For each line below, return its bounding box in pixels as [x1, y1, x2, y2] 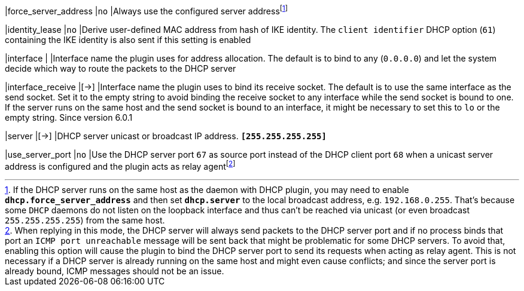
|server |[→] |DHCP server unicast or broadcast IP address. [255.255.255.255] [5, 130, 327, 141]
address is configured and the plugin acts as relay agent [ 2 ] [5, 159, 236, 171]
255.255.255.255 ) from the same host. [5, 215, 165, 226]
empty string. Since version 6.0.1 [5, 112, 133, 122]
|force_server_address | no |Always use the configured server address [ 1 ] [5, 4, 288, 16]
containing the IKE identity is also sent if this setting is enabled [5, 34, 251, 45]
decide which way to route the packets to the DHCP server [5, 63, 236, 73]
